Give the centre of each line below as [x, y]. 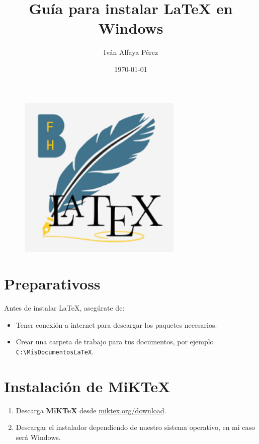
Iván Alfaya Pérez [131, 52]
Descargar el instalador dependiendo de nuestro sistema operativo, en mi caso [136, 427]
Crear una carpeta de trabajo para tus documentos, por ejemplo [115, 342]
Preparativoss [52, 284]
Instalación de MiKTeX [87, 386]
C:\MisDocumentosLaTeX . [55, 351]
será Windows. [38, 437]
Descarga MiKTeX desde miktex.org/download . [91, 410]
